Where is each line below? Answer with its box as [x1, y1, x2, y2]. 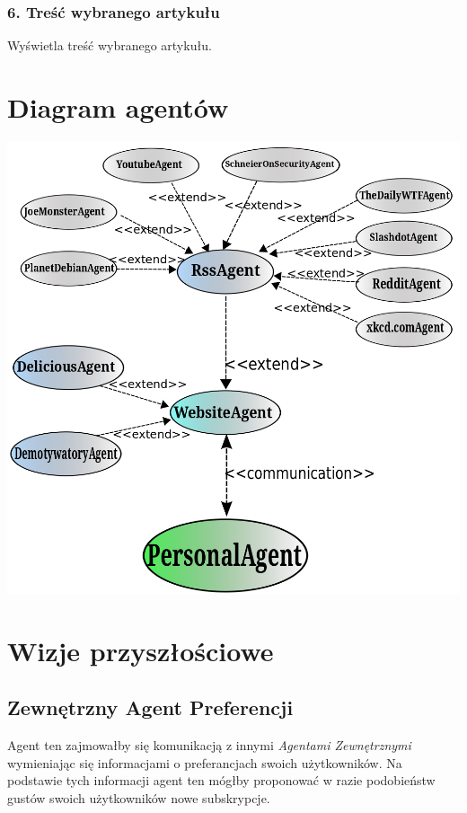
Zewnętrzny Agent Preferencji [7, 694, 294, 721]
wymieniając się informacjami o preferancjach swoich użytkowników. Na [7, 753, 402, 772]
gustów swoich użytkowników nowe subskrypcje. [7, 788, 270, 807]
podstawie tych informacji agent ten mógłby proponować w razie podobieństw [7, 771, 436, 790]
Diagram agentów [7, 89, 229, 125]
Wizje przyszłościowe [7, 632, 274, 668]
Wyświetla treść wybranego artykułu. [7, 36, 212, 55]
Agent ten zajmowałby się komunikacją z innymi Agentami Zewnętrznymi [7, 736, 411, 755]
